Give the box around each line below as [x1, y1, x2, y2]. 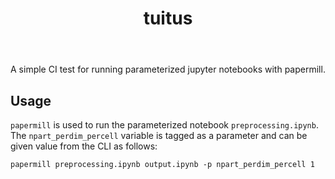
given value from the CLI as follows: [10, 140, 158, 152]
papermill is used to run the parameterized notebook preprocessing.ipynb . [10, 119, 319, 131]
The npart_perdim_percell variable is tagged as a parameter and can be [10, 130, 308, 141]
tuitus [143, 7, 193, 30]
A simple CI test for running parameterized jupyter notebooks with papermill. [10, 63, 326, 76]
